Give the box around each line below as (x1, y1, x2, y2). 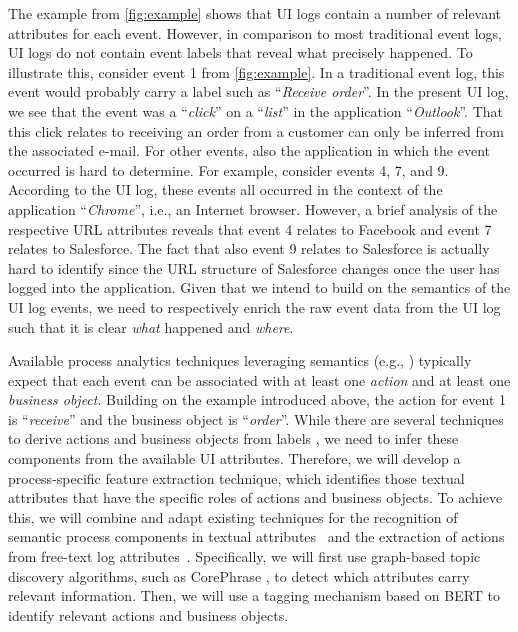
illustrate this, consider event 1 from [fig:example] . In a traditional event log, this (8, 61, 505, 82)
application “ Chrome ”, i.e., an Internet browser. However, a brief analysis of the (8, 198, 498, 219)
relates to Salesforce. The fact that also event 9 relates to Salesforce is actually (8, 238, 490, 259)
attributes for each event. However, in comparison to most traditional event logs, (8, 22, 502, 43)
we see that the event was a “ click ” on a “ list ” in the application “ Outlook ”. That (8, 100, 503, 121)
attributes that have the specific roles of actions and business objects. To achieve (8, 487, 503, 508)
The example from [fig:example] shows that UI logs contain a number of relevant (8, 3, 502, 23)
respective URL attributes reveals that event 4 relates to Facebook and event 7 (8, 218, 492, 239)
